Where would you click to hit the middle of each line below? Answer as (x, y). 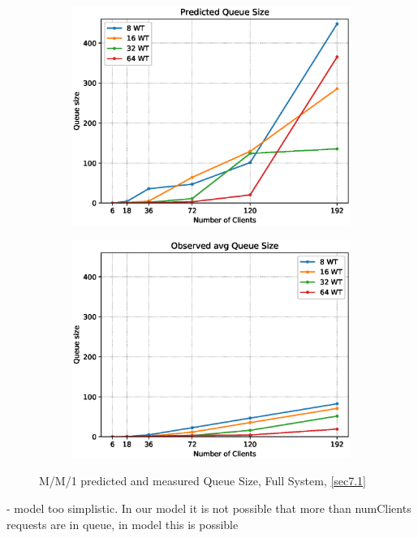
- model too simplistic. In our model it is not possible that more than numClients (209, 508)
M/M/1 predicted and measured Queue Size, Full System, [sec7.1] (203, 481)
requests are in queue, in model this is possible (123, 524)
